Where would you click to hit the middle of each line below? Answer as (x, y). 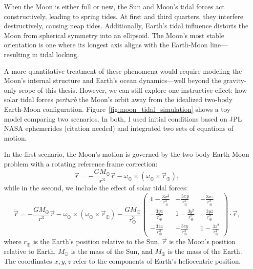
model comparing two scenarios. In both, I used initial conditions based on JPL (123, 118)
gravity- (235, 80)
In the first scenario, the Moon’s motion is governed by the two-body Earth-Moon (126, 154)
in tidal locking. (55, 54)
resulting (17, 54)
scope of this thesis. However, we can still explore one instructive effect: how (133, 90)
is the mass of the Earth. (205, 251)
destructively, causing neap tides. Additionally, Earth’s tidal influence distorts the (126, 26)
